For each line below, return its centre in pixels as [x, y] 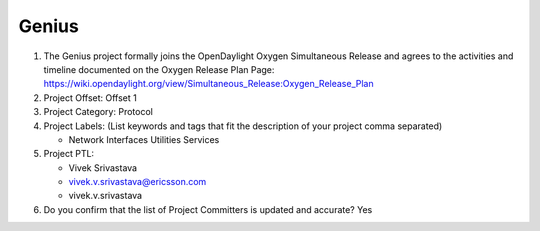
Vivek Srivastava [103, 167]
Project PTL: [69, 154]
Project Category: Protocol [98, 112]
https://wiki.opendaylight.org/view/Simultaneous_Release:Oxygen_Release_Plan [208, 84]
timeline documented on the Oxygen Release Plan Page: [159, 69]
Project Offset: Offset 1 [90, 97]
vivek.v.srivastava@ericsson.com [137, 182]
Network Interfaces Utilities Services [144, 139]
